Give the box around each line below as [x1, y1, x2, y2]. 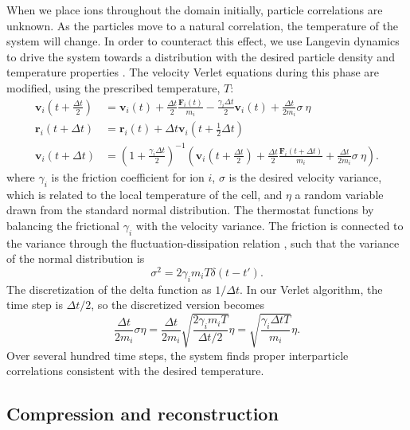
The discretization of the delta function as [6, 280, 212, 297]
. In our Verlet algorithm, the [240, 280, 383, 297]
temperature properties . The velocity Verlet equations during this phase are [6, 64, 380, 80]
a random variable [295, 186, 384, 202]
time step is [6, 296, 63, 313]
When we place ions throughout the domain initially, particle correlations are [6, 2, 383, 18]
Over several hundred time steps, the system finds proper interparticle [6, 346, 349, 363]
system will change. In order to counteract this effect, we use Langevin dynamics [6, 33, 400, 49]
